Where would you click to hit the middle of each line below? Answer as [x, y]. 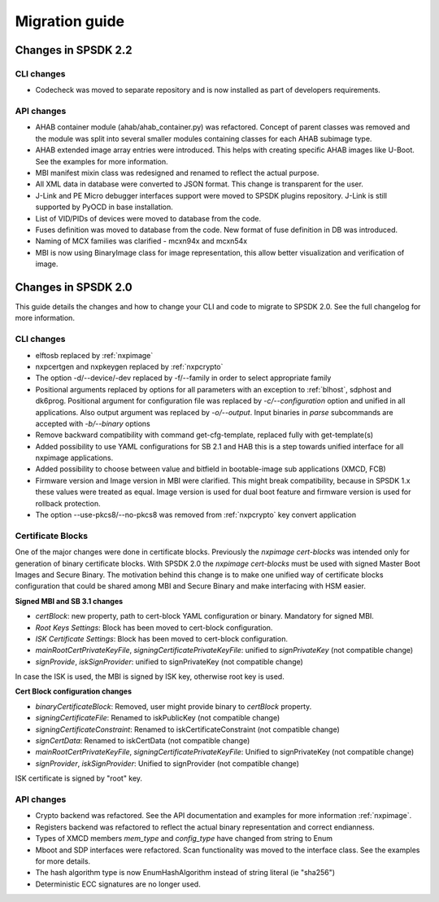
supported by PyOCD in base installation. [104, 207]
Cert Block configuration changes [74, 691]
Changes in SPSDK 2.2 [74, 50]
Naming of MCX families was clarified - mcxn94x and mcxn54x [141, 241]
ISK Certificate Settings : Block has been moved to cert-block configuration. [162, 638]
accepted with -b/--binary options [93, 423]
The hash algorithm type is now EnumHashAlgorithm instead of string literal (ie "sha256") [185, 873]
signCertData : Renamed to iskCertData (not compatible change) [143, 741]
